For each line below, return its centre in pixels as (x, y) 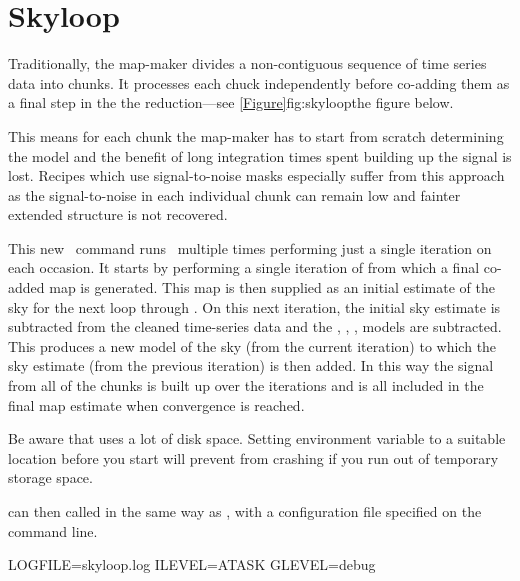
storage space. (50, 477)
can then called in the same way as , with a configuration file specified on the (245, 511)
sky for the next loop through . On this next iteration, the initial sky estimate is (254, 306)
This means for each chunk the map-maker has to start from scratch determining (256, 135)
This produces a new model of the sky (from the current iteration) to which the (252, 345)
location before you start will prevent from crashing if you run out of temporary (253, 457)
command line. (53, 530)
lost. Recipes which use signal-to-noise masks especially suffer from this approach (256, 175)
